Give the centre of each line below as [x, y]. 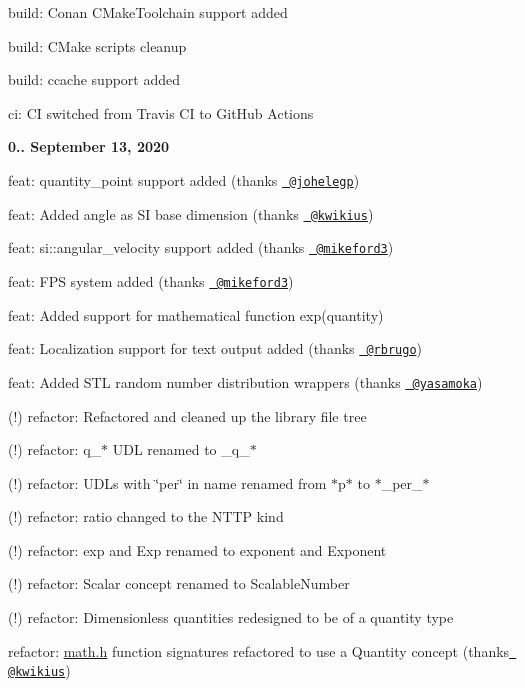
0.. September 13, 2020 [89, 146]
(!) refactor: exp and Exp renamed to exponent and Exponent [197, 549]
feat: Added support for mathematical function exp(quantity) [196, 314]
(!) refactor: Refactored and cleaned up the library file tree [187, 415]
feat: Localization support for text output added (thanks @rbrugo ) [215, 348]
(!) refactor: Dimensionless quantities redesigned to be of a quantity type [231, 617]
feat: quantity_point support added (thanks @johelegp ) [184, 179]
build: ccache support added [94, 79]
